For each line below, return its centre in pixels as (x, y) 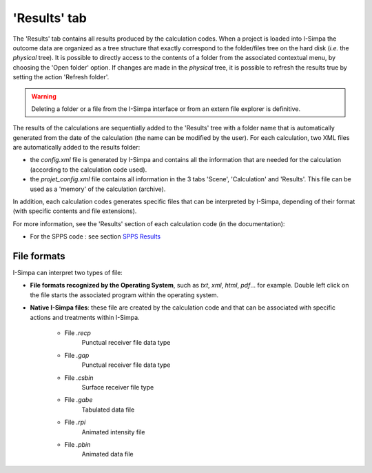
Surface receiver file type (118, 387)
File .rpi (75, 422)
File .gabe (79, 400)
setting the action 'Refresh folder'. (61, 77)
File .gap (77, 355)
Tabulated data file (108, 410)
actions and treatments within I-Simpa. (85, 317)
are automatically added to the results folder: (76, 148)
